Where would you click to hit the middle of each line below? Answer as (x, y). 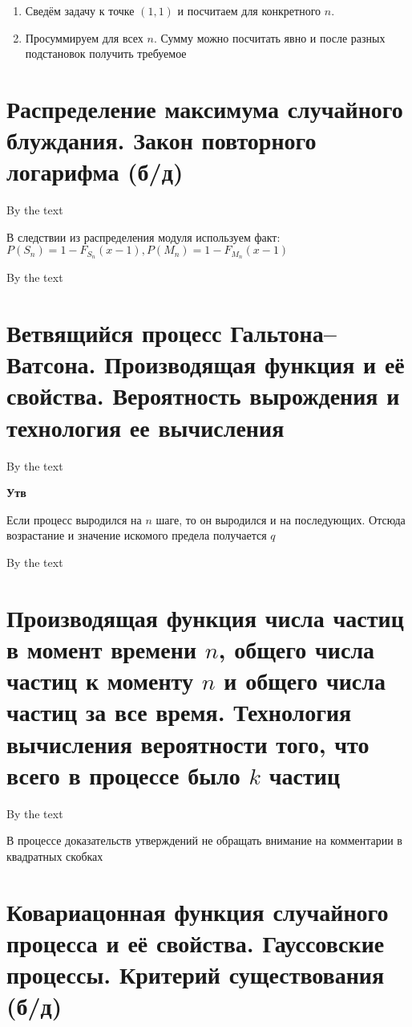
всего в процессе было (123, 774)
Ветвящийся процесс (114, 333)
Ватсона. (51, 364)
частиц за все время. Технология (179, 712)
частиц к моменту (100, 681)
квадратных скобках (55, 856)
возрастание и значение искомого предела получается (137, 535)
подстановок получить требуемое (106, 53)
